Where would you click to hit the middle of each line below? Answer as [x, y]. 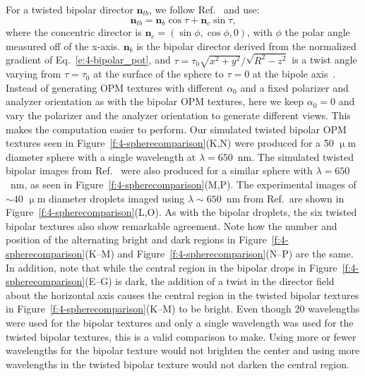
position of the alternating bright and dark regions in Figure [136, 239]
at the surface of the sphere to [158, 74]
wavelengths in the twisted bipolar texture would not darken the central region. [178, 364]
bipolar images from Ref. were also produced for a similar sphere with [159, 170]
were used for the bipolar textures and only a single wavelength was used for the [180, 322]
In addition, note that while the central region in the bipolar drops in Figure [172, 267]
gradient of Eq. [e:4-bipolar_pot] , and [88, 60]
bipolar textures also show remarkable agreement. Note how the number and [172, 225]
